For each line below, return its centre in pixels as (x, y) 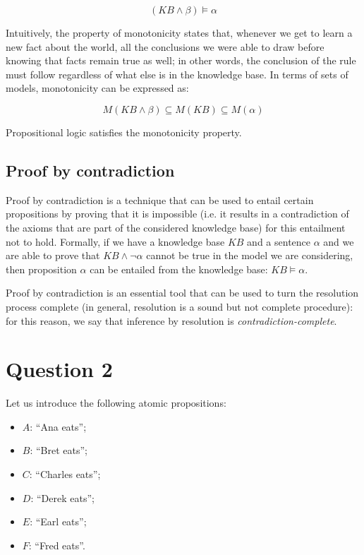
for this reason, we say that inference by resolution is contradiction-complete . (171, 320)
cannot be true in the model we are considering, (250, 255)
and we (339, 241)
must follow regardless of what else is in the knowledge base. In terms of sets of (177, 74)
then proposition (41, 269)
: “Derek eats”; (62, 497)
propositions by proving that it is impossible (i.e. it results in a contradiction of (177, 214)
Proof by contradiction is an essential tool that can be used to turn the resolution (182, 293)
